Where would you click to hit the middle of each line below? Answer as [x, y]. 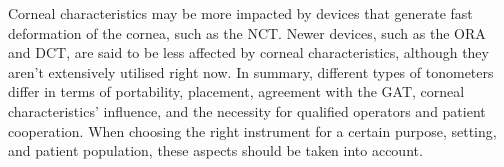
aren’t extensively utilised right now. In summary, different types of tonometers [251, 71]
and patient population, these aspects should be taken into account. [215, 150]
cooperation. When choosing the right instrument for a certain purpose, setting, [252, 130]
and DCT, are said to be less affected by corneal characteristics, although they [248, 52]
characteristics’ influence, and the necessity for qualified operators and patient [247, 110]
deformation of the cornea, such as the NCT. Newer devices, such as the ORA [247, 32]
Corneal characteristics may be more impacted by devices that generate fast [240, 13]
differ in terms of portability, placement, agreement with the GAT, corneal [236, 91]
